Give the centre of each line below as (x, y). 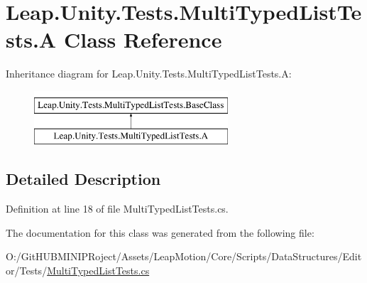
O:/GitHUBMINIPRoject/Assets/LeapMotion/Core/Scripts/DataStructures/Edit (184, 256)
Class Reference (143, 39)
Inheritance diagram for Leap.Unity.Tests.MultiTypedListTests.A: (149, 74)
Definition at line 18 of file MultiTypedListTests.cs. (117, 209)
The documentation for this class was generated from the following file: (160, 232)
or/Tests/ (27, 271)
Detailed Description (83, 179)
